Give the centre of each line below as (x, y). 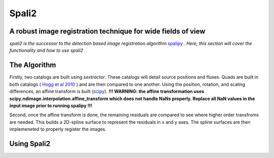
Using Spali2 (30, 144)
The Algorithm (33, 65)
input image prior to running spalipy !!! (51, 105)
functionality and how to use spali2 (46, 50)
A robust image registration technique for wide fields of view (107, 31)
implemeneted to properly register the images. (58, 129)
